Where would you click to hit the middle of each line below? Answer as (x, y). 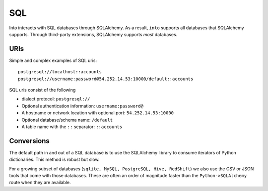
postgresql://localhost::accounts (60, 72)
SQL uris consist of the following (42, 90)
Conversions (29, 141)
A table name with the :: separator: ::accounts (72, 127)
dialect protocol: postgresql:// (56, 99)
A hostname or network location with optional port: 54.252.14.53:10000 (98, 113)
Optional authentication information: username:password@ (82, 106)
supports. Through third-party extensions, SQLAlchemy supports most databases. (93, 34)
